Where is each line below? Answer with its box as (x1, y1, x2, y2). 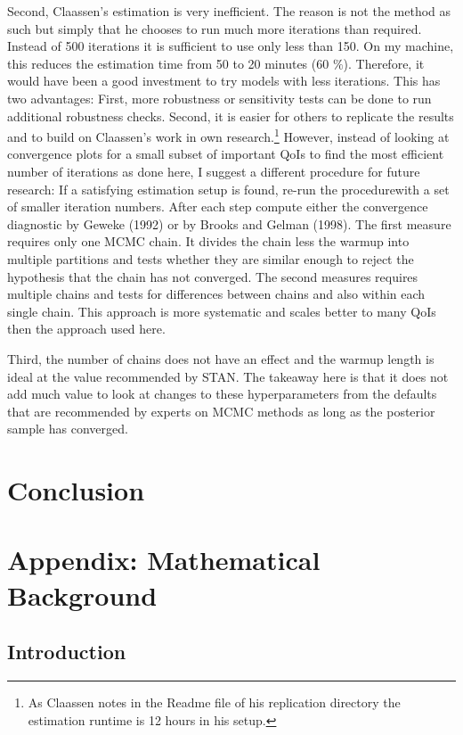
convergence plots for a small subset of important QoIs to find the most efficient (7, 145, 444, 163)
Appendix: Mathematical (7, 541, 321, 578)
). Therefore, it (343, 54, 425, 72)
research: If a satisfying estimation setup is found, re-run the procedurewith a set (7, 179, 450, 198)
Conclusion (7, 472, 145, 508)
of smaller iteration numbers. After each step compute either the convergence (7, 197, 428, 216)
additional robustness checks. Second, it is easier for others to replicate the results (7, 106, 454, 125)
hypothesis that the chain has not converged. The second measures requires (7, 267, 418, 285)
